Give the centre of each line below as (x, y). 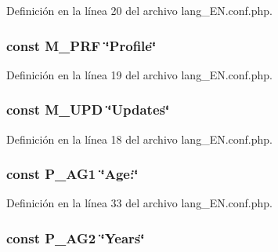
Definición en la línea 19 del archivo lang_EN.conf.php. (139, 74)
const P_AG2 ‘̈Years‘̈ (76, 237)
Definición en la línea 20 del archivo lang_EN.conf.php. (139, 10)
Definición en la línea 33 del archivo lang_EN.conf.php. (139, 203)
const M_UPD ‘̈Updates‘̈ (88, 110)
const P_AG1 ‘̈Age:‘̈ (72, 174)
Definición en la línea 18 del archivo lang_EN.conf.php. (139, 139)
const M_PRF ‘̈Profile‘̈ (81, 45)
